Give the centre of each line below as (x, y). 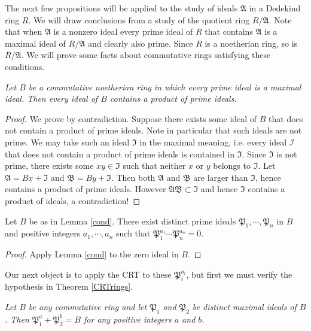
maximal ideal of (35, 43)
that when (24, 31)
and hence (219, 189)
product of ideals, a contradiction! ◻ (73, 200)
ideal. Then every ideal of (51, 98)
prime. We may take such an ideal (67, 142)
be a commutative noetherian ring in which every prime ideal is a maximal (165, 86)
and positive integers (43, 233)
